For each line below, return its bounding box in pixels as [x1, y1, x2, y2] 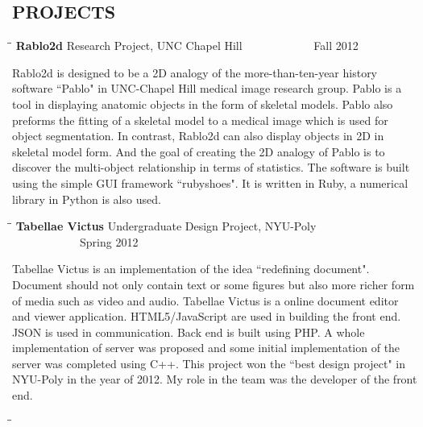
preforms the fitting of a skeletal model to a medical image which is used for [12, 111, 388, 128]
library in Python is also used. [12, 190, 161, 207]
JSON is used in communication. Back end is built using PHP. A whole [12, 323, 365, 340]
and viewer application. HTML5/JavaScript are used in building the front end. [12, 308, 401, 325]
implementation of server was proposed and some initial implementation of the [12, 339, 400, 356]
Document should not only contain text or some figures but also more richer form [12, 276, 415, 292]
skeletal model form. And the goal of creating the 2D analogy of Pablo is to [12, 143, 385, 160]
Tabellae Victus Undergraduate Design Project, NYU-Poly [15, 218, 317, 234]
